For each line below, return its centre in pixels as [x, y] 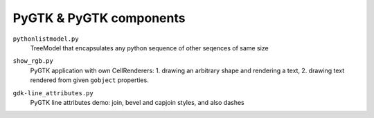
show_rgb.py [33, 61]
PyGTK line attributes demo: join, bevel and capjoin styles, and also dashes [137, 102]
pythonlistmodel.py [46, 39]
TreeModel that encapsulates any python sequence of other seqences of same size [150, 48]
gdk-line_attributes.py [53, 93]
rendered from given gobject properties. [89, 80]
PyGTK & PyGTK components [99, 18]
